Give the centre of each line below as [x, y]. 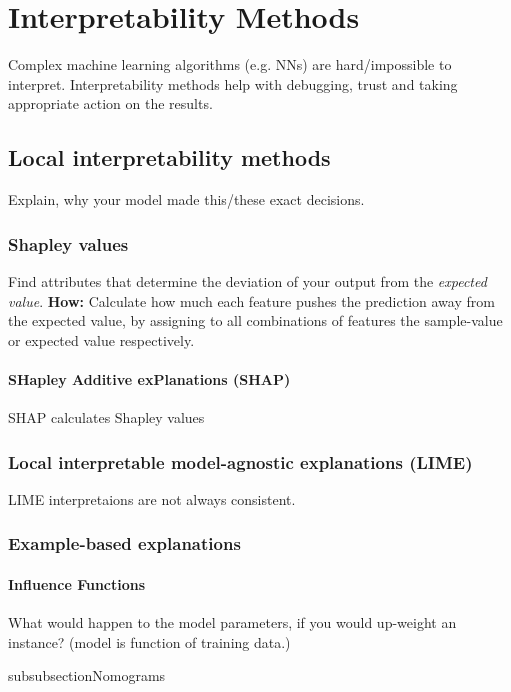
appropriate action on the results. [110, 103]
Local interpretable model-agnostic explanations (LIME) [240, 461]
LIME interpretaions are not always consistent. [152, 498]
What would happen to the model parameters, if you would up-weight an [232, 622]
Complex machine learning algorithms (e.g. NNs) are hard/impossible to [230, 64]
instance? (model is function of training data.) [149, 641]
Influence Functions [77, 583]
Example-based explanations [124, 543]
